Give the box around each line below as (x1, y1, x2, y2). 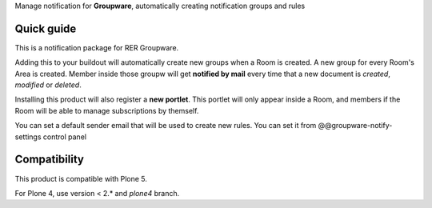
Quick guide (14, 22, 77, 35)
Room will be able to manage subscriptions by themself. (14, 106, 199, 115)
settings (14, 132, 42, 142)
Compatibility (14, 153, 84, 166)
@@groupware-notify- (318, 121, 393, 130)
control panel (42, 132, 87, 142)
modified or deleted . (14, 80, 82, 90)
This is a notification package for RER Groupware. (14, 42, 179, 52)
